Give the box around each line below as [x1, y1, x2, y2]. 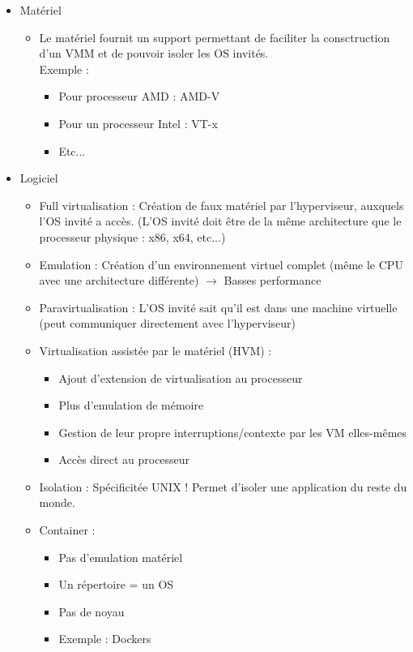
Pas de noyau [58, 603, 125, 620]
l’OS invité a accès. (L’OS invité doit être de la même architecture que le [39, 212, 402, 229]
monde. [39, 494, 75, 511]
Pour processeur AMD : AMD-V [58, 88, 220, 105]
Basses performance [224, 272, 321, 289]
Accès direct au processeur [58, 451, 190, 468]
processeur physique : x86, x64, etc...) [39, 228, 226, 245]
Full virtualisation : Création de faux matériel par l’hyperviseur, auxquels [39, 196, 404, 213]
